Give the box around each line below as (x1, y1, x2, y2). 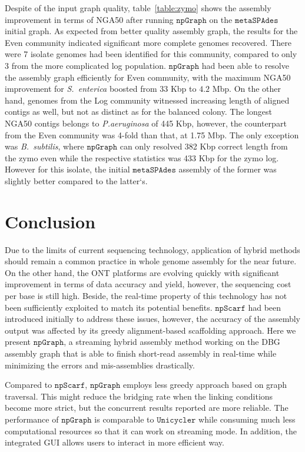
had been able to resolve (201, 59, 289, 71)
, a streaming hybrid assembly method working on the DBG (64, 335, 280, 348)
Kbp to (170, 82, 197, 95)
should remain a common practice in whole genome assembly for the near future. (5, 255, 297, 267)
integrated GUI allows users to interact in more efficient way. (5, 436, 224, 448)
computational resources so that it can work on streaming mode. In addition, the (5, 424, 297, 437)
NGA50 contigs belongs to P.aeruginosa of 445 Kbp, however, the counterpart (5, 117, 287, 129)
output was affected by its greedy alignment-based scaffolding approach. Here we (5, 324, 296, 336)
